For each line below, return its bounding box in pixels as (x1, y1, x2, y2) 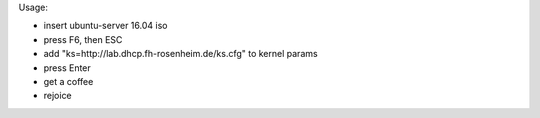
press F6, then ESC (43, 33, 123, 45)
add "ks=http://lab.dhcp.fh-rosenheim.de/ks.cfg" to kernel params (43, 48, 319, 60)
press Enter (43, 61, 92, 74)
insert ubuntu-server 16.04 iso (43, 20, 168, 32)
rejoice (43, 90, 72, 102)
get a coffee (43, 75, 94, 87)
